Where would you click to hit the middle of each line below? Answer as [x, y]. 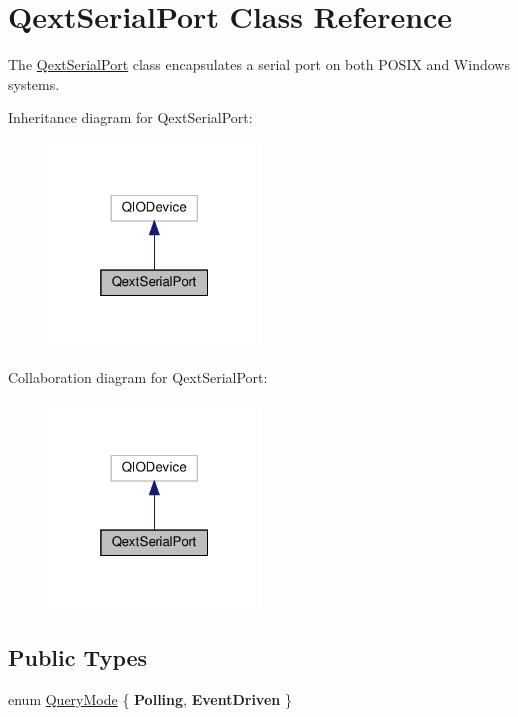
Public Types [78, 657]
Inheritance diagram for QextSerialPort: [130, 117]
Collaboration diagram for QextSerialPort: [138, 377]
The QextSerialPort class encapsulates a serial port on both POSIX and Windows [259, 64]
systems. [34, 83]
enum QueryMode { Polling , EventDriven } [150, 699]
